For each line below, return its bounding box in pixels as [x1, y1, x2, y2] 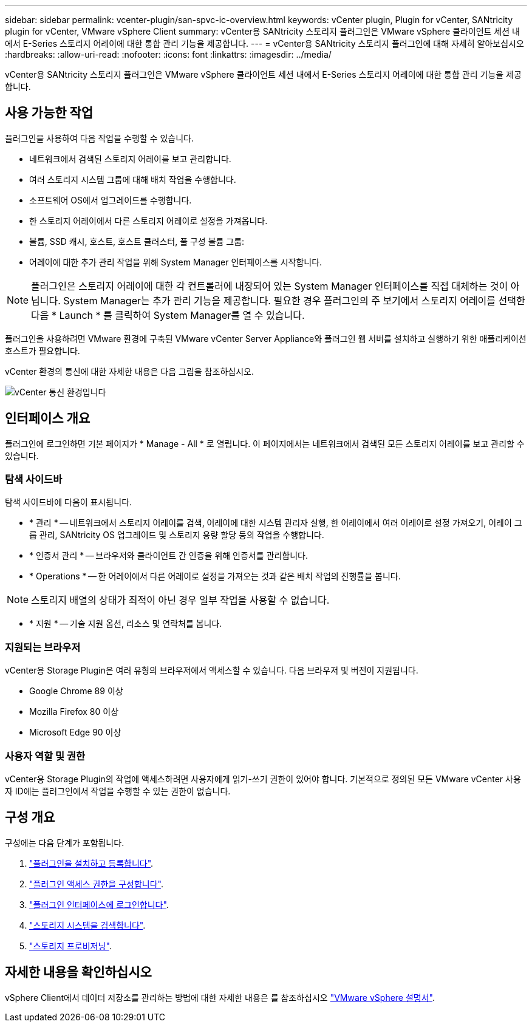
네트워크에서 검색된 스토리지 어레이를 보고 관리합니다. [29, 153, 231, 164]
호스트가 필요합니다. [5, 345, 80, 356]
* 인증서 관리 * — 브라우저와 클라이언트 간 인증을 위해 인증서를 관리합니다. [29, 550, 308, 561]
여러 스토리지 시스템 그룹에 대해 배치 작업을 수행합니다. [29, 174, 236, 185]
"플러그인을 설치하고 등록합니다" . [29, 858, 154, 868]
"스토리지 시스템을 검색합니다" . [29, 920, 146, 930]
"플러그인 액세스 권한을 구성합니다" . [29, 878, 163, 889]
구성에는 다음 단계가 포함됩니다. [5, 837, 124, 848]
